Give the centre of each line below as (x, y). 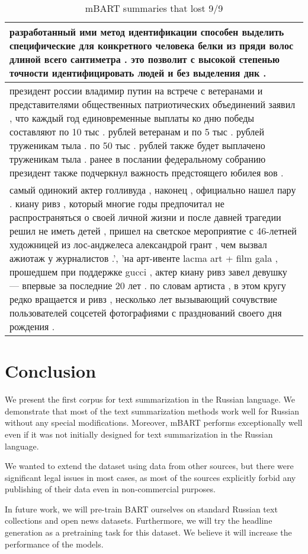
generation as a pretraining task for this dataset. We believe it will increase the (148, 532)
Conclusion (51, 371)
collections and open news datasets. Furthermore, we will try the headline (139, 520)
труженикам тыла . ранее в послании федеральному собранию (138, 159)
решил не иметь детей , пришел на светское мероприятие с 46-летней (153, 231)
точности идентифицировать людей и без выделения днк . (138, 73)
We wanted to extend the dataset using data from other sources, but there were (149, 466)
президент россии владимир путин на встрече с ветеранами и (136, 91)
